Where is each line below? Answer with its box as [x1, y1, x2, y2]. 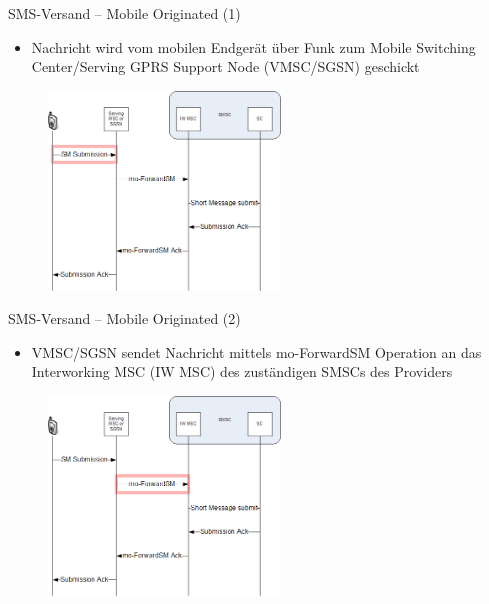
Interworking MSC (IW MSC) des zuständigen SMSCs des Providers [31, 361, 453, 382]
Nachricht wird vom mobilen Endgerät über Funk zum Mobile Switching [31, 36, 476, 57]
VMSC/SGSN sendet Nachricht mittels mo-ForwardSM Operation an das [31, 341, 482, 362]
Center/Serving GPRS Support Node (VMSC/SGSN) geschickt [31, 56, 420, 77]
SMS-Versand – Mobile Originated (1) [8, 3, 241, 23]
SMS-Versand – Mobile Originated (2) [8, 308, 241, 329]
